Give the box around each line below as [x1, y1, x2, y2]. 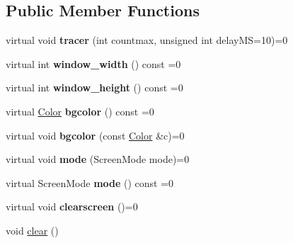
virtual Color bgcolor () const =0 [6, 103, 154, 118]
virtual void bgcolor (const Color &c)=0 [6, 128, 185, 142]
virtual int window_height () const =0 [6, 80, 183, 95]
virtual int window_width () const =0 [6, 56, 181, 71]
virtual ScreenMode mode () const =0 [6, 175, 174, 190]
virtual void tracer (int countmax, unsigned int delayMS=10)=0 [6, 33, 288, 47]
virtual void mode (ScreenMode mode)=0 [6, 152, 190, 166]
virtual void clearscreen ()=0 [6, 199, 138, 214]
